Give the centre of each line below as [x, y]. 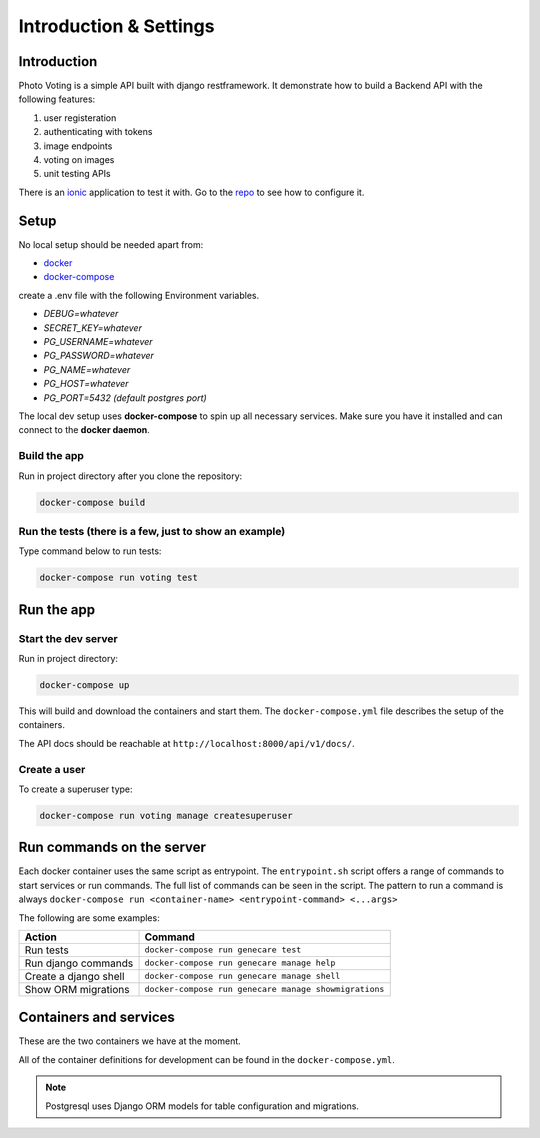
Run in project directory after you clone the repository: [130, 476]
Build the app [51, 456]
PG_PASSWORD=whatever [99, 356]
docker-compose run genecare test [223, 950]
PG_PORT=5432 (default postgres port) [125, 397]
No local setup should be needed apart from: [111, 244]
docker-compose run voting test [119, 578]
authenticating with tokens [98, 132]
